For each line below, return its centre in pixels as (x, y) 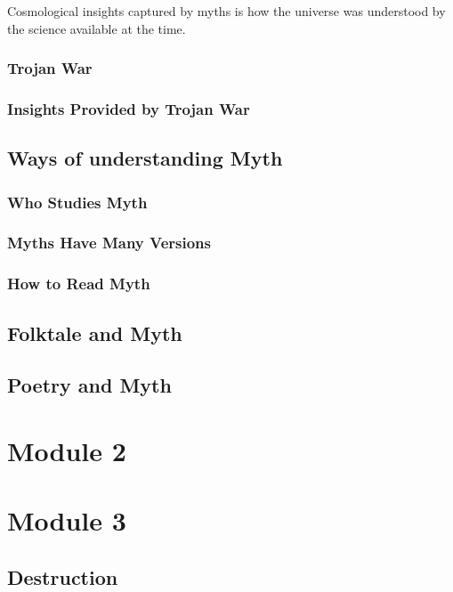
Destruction (63, 576)
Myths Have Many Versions (109, 243)
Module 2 (67, 450)
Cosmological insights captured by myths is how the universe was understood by (226, 11)
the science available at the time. (97, 28)
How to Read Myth (79, 284)
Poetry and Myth (89, 385)
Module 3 (67, 520)
